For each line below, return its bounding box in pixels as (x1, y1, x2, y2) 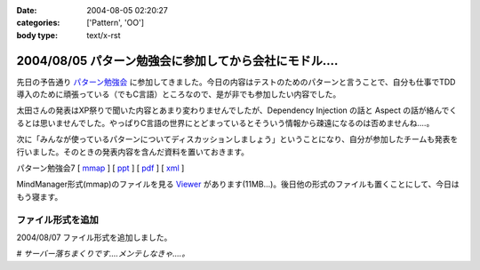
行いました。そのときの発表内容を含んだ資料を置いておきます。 (16, 147, 249, 157)
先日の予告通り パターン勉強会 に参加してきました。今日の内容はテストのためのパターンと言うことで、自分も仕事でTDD (16, 76, 456, 87)
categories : (16, 18, 60, 28)
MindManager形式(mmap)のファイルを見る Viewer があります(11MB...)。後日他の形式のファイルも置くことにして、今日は (16, 179, 460, 190)
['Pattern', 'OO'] (86, 18, 144, 28)
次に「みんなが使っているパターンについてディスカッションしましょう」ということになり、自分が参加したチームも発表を (16, 134, 459, 145)
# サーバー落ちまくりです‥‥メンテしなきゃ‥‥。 (16, 249, 190, 259)
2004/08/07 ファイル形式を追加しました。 (16, 232, 172, 242)
